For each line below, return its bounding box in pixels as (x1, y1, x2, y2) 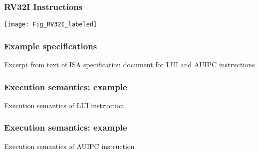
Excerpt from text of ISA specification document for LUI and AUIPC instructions (4, 59, 255, 70)
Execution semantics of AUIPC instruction (4, 141, 135, 151)
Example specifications (4, 39, 97, 52)
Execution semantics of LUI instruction (4, 100, 124, 110)
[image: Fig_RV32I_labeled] (4, 21, 97, 28)
